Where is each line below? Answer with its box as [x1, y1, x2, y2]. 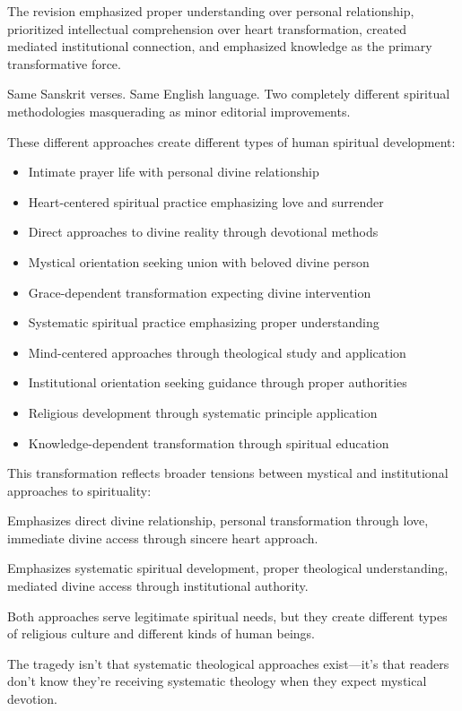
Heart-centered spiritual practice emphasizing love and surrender [28, 192, 384, 211]
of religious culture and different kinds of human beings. [7, 624, 315, 643]
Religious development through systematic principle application [28, 403, 378, 421]
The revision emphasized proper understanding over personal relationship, [7, 2, 414, 20]
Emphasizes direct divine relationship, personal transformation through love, [7, 511, 429, 530]
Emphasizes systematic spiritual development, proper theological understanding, [7, 559, 449, 577]
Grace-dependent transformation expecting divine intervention [28, 282, 371, 301]
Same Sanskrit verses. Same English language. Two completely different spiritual [7, 84, 450, 103]
